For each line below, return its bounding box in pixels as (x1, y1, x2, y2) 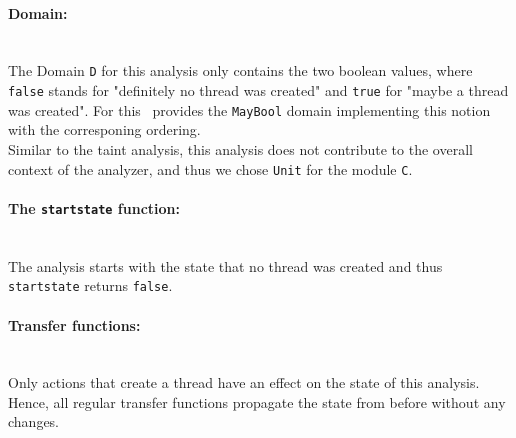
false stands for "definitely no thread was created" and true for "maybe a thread (8, 80, 509, 101)
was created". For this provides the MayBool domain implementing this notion (8, 99, 491, 120)
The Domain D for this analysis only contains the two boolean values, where (8, 60, 473, 81)
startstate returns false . (8, 275, 173, 296)
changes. (8, 411, 60, 432)
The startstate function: (8, 197, 180, 218)
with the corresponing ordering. (8, 119, 201, 140)
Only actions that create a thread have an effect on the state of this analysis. (8, 372, 480, 393)
